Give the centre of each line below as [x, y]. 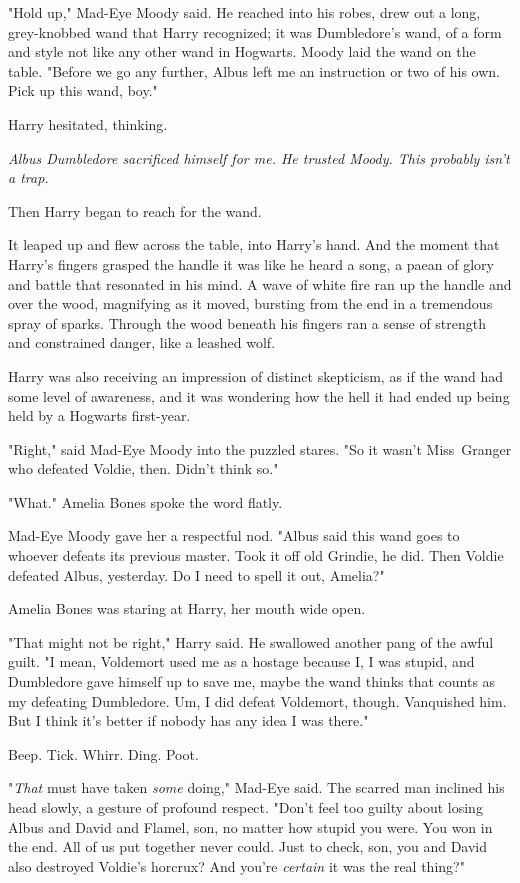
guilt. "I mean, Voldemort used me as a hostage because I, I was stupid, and [241, 661]
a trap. [28, 177]
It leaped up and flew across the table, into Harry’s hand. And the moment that [254, 244]
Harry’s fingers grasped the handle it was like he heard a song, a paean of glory [251, 263]
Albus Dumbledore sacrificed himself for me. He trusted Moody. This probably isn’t [259, 157]
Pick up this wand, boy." [83, 90]
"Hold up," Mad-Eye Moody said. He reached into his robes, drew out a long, [244, 12]
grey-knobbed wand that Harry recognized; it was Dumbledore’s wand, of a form [255, 31]
